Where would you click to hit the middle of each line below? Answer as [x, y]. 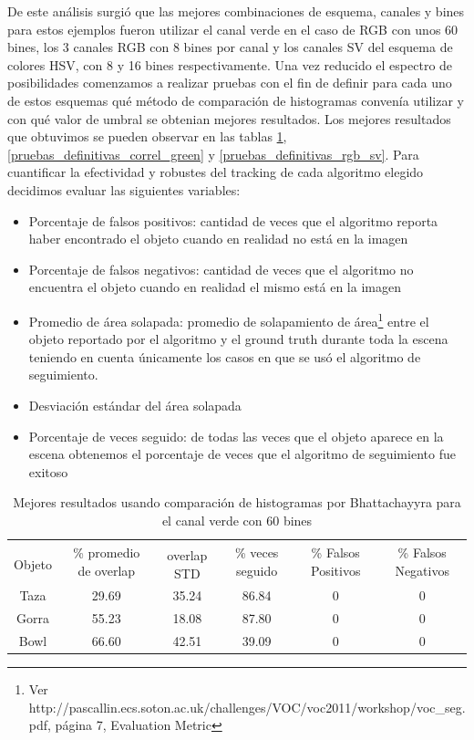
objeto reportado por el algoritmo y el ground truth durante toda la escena [238, 339]
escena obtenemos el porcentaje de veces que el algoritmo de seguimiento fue [242, 454]
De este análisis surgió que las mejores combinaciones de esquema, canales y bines [236, 11]
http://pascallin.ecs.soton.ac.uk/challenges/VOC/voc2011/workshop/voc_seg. [247, 707]
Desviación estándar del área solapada [135, 405]
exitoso [48, 471]
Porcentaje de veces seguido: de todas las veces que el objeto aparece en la [236, 436]
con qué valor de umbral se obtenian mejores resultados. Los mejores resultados [229, 118]
